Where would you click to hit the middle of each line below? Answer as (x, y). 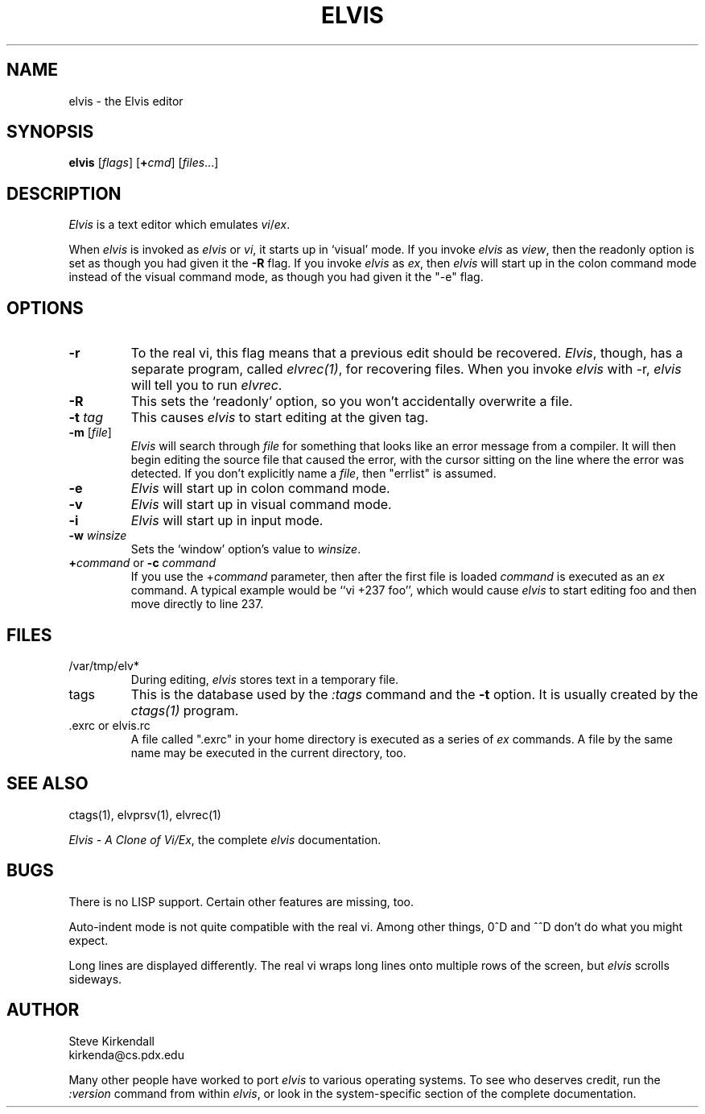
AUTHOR (43, 1010)
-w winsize (98, 536)
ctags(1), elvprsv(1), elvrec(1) (145, 814)
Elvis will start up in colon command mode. (260, 489)
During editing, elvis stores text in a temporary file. (265, 679)
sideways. (95, 979)
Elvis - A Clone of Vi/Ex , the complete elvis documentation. (225, 839)
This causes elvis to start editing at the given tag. (280, 418)
